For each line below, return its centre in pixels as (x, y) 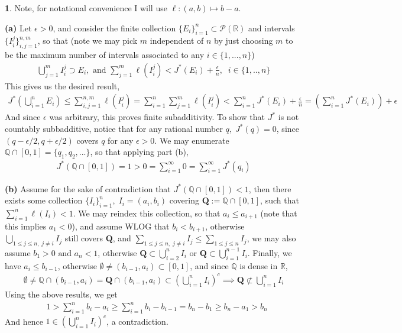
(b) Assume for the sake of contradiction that (88, 188)
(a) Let (18, 28)
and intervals (272, 28)
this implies (26, 226)
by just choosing (244, 41)
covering (184, 200)
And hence (24, 321)
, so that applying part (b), (139, 152)
